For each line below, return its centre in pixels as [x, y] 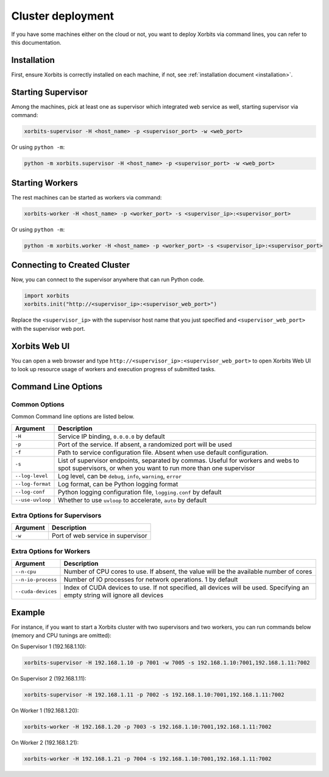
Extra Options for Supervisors [56, 516]
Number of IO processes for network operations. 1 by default [151, 580]
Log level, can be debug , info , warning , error [120, 476]
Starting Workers [45, 183]
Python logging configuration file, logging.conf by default [140, 492]
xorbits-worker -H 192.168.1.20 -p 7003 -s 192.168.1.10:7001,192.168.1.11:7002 [148, 727]
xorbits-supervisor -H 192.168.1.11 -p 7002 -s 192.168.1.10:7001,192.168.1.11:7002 [154, 695]
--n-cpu [26, 572]
